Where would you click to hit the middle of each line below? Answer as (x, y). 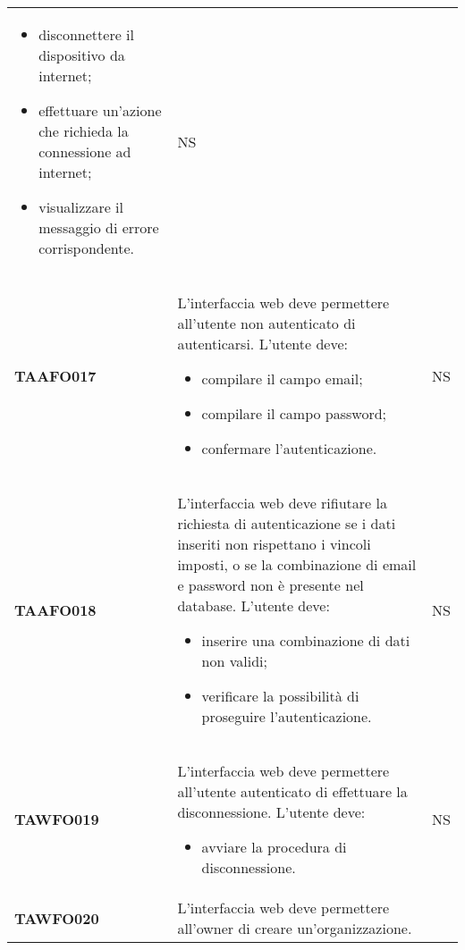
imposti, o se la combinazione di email (297, 564)
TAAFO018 (55, 610)
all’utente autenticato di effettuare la (292, 791)
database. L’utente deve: (254, 605)
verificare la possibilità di (280, 696)
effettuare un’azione (100, 110)
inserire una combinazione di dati (306, 640)
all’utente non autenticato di (266, 323)
